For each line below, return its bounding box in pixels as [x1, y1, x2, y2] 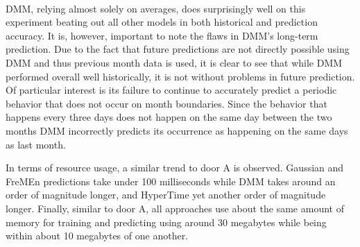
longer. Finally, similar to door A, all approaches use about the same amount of [6, 201, 344, 215]
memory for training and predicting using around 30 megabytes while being [6, 214, 327, 229]
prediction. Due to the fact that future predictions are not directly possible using [6, 42, 350, 56]
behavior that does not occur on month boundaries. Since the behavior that [6, 96, 327, 110]
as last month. [6, 137, 66, 151]
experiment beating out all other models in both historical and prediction [6, 15, 318, 29]
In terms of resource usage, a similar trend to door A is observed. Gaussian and [6, 160, 344, 175]
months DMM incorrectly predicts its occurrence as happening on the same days [6, 123, 348, 137]
